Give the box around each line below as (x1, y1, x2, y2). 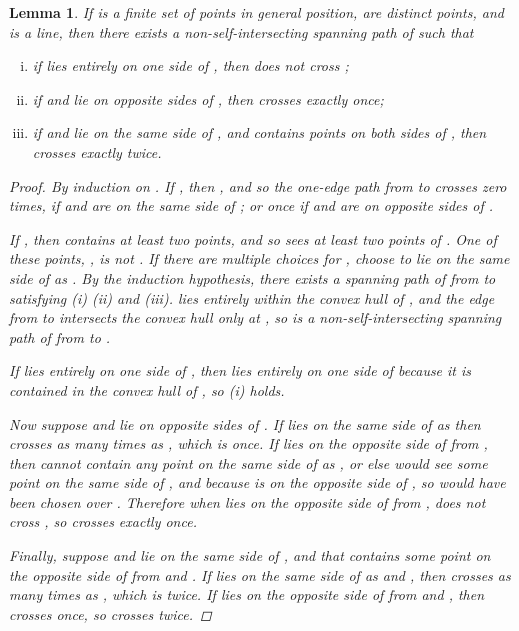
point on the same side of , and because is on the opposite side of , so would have (9, 472, 506, 493)
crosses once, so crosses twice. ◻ (9, 603, 212, 624)
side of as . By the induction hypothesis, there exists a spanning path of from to (9, 267, 496, 288)
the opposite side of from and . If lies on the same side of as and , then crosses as (9, 564, 511, 585)
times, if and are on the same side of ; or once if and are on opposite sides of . (9, 195, 493, 216)
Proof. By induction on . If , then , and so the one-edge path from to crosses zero (9, 175, 507, 196)
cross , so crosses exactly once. (9, 511, 197, 532)
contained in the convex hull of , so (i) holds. (9, 379, 285, 400)
